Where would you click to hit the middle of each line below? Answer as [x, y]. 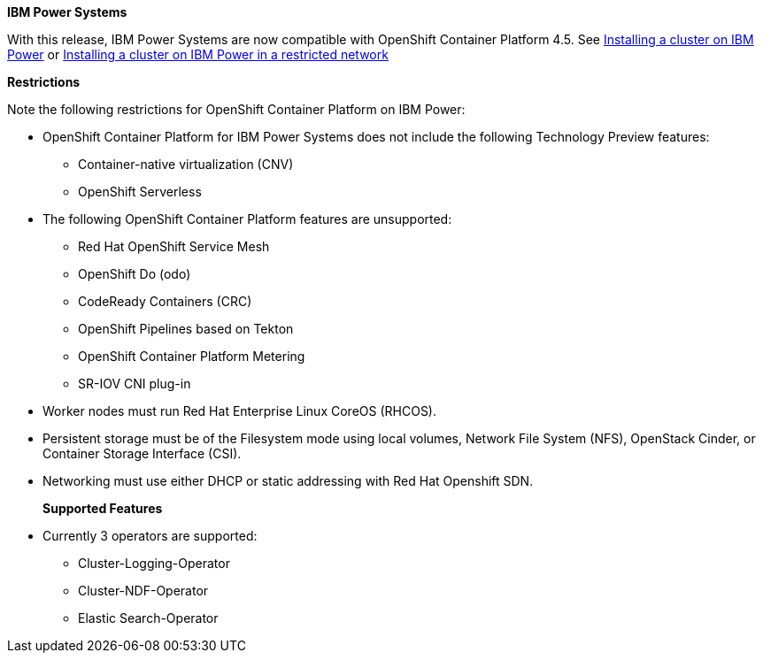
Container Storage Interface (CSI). [142, 453]
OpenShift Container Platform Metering [192, 356]
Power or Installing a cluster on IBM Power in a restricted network [198, 54]
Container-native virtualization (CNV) [186, 164]
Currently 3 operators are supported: [150, 536]
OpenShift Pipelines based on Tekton [186, 329]
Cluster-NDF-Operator [143, 591]
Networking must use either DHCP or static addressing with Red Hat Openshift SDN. [288, 481]
